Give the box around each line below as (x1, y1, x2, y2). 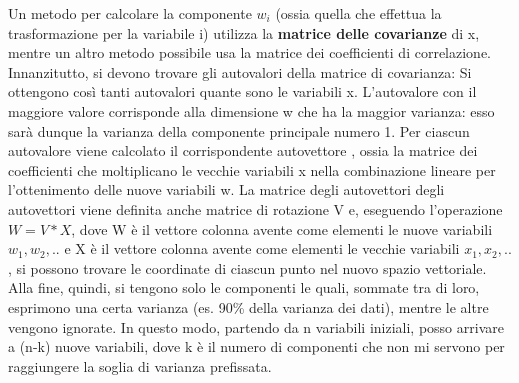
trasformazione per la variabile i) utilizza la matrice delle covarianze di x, (8, 22, 480, 43)
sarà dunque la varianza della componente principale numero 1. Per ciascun (8, 120, 470, 141)
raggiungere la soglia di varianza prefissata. (8, 355, 272, 376)
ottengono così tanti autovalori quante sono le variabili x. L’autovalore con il (8, 81, 477, 102)
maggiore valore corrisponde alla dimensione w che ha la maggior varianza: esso (8, 100, 495, 121)
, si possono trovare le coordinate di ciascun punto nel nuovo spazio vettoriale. (8, 257, 487, 278)
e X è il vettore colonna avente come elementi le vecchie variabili (64, 238, 460, 259)
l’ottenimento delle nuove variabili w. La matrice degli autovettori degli (8, 179, 445, 200)
